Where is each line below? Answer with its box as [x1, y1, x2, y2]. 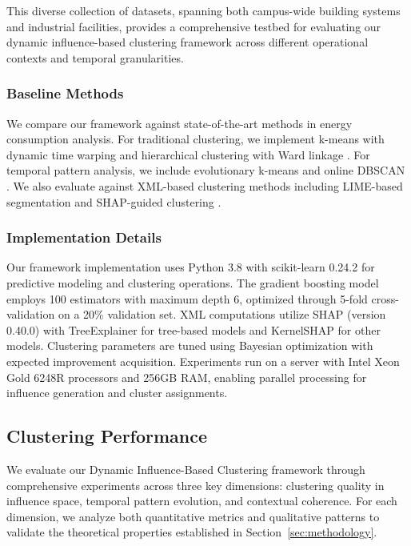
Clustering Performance [6, 424, 208, 448]
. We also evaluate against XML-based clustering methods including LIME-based [6, 177, 403, 194]
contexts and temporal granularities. [6, 49, 184, 66]
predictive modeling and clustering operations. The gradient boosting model [6, 274, 379, 291]
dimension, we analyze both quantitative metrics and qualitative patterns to [6, 508, 380, 524]
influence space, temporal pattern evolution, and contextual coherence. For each [6, 492, 397, 509]
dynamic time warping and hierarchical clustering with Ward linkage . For [6, 146, 370, 163]
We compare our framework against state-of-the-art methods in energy [6, 114, 353, 131]
